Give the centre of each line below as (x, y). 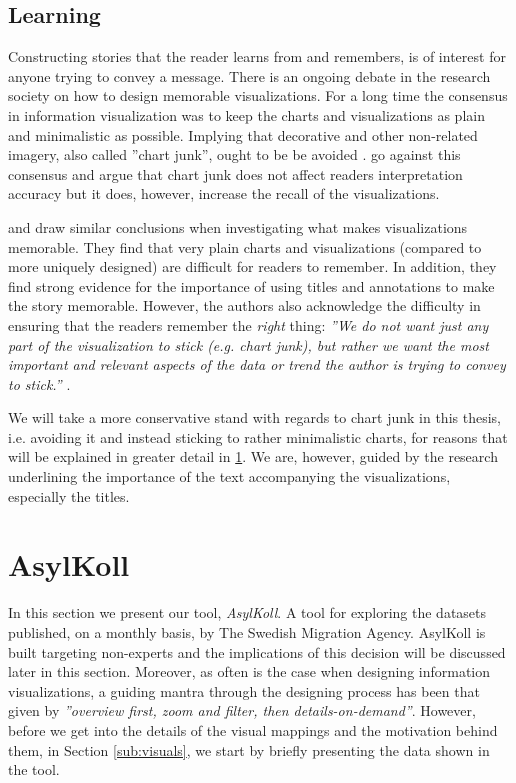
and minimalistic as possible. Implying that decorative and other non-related (243, 134)
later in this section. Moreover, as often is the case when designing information (249, 671)
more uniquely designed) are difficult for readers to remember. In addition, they (252, 266)
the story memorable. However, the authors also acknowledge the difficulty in (244, 305)
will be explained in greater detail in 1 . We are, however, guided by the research (253, 456)
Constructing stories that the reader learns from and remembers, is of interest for (257, 56)
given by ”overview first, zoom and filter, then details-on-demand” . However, (242, 710)
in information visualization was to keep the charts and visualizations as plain (246, 114)
